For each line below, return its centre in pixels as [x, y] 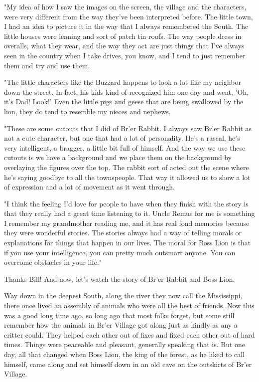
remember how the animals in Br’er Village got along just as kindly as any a [121, 325]
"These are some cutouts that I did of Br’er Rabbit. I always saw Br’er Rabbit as [128, 128]
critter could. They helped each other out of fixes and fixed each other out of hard [129, 334]
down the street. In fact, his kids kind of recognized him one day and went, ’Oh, [127, 92]
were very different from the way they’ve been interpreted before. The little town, [129, 16]
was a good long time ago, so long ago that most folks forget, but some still [119, 315]
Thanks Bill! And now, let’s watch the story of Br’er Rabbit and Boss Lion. [120, 279]
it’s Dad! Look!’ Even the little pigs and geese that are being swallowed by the [124, 101]
